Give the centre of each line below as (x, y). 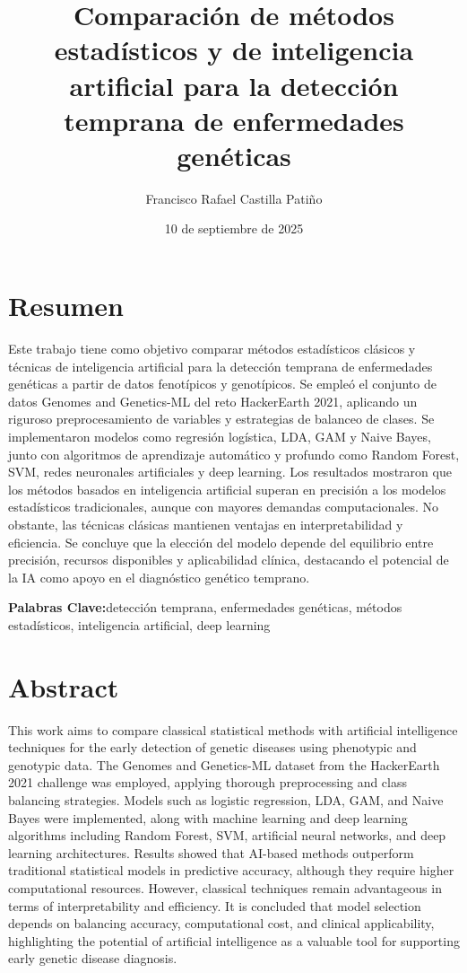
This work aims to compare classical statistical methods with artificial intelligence (233, 729)
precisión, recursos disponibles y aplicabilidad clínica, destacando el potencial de (229, 560)
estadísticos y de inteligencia (234, 50)
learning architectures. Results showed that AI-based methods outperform (211, 852)
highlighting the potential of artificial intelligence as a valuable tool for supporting (234, 940)
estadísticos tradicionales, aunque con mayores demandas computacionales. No (224, 507)
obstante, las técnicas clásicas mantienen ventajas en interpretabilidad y (206, 524)
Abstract (64, 686)
